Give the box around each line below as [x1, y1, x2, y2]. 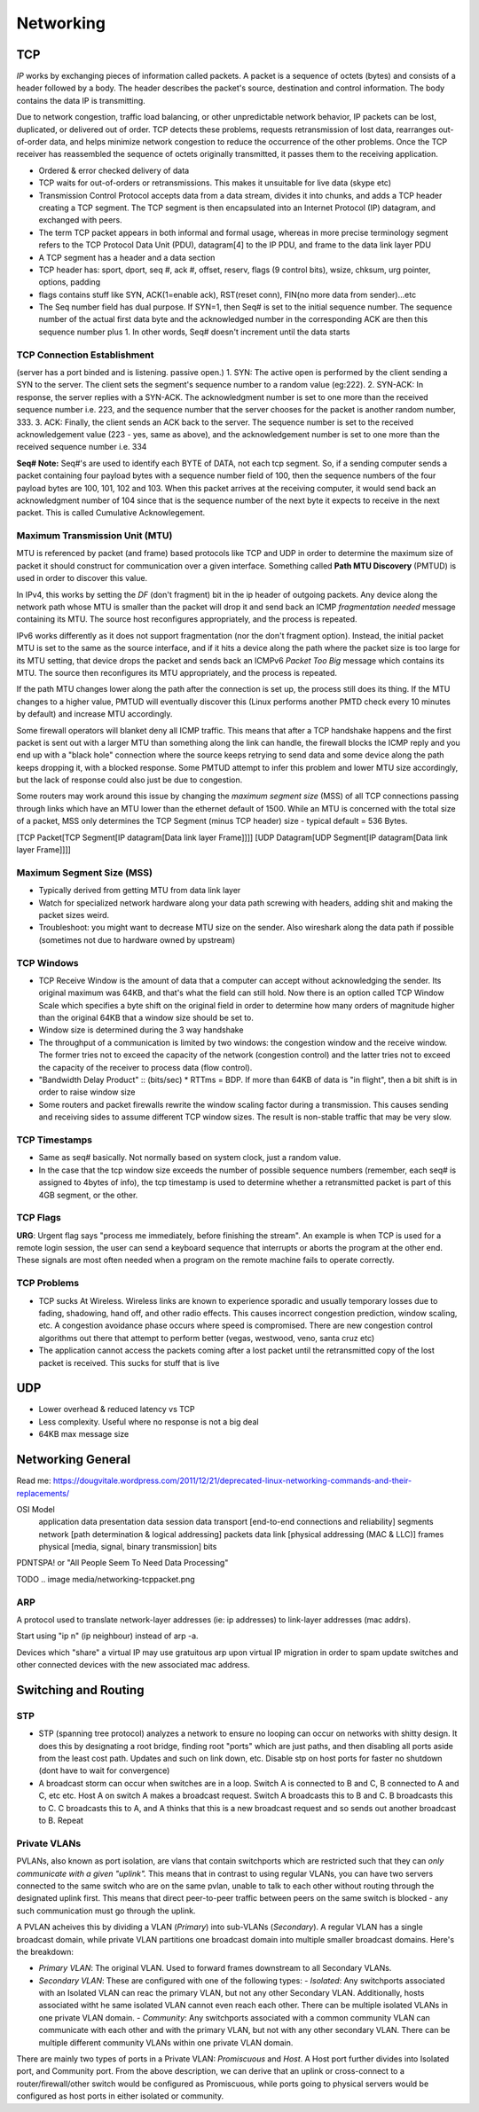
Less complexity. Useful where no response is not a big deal [38, 1416, 259, 1427]
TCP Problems [16, 1277, 80, 1290]
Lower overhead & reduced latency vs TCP [38, 1404, 195, 1415]
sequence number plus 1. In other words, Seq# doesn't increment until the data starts [38, 326, 350, 337]
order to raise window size [38, 1087, 136, 1097]
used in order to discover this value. [16, 573, 148, 584]
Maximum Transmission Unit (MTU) [16, 530, 173, 542]
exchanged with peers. [38, 215, 123, 225]
